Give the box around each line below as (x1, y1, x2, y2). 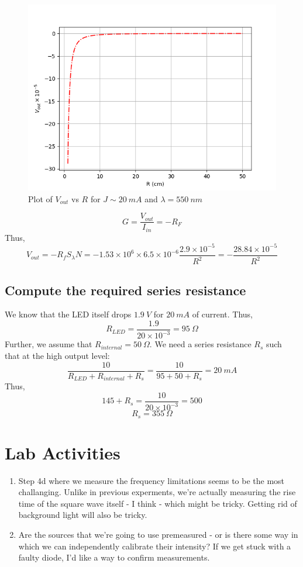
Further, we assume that (5, 338, 92, 350)
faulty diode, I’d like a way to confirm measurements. (18, 551, 210, 563)
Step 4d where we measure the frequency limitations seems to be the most (18, 474, 285, 486)
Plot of (28, 192, 53, 205)
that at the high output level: (5, 350, 110, 361)
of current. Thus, (192, 308, 253, 320)
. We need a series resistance (149, 338, 252, 350)
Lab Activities (5, 440, 120, 464)
